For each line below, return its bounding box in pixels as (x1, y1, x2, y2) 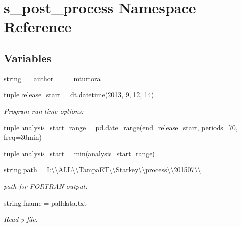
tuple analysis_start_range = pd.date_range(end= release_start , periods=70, (4, 122, 238, 132)
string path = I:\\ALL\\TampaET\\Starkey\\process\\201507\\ (4, 165, 201, 175)
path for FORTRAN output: (4, 181, 88, 191)
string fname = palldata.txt (4, 197, 87, 207)
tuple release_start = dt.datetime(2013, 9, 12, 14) (4, 89, 154, 100)
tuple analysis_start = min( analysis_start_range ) (4, 148, 155, 158)
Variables (4, 50, 52, 65)
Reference (4, 17, 72, 37)
